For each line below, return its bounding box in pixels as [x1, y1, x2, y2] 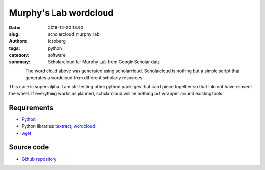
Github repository [21, 156, 57, 162]
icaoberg [48, 38, 66, 44]
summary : [9, 59, 31, 65]
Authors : [9, 38, 28, 44]
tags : [9, 45, 20, 51]
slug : [9, 31, 20, 37]
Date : [9, 25, 21, 30]
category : [9, 52, 30, 58]
